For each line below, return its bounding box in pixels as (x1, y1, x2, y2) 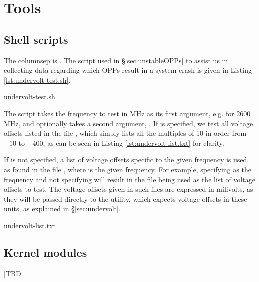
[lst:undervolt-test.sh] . (4, 74, 71, 85)
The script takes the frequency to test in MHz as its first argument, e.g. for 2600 (4, 108, 251, 118)
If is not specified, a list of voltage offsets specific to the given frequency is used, (4, 154, 249, 165)
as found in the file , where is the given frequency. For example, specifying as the (4, 164, 251, 174)
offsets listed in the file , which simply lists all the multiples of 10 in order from (4, 128, 247, 138)
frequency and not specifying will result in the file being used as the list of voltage (4, 174, 255, 184)
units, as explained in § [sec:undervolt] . (4, 203, 121, 214)
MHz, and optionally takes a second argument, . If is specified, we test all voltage (4, 118, 253, 128)
